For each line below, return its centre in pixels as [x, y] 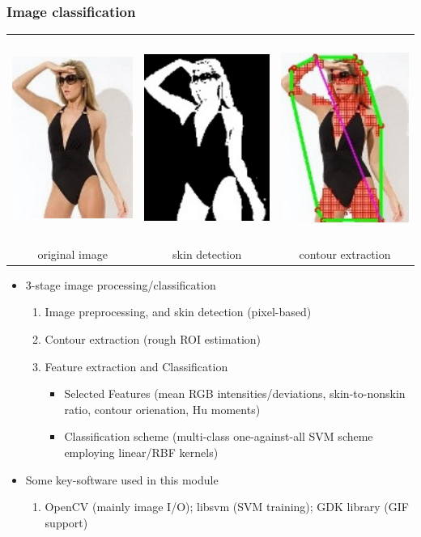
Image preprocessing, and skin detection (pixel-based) [178, 312]
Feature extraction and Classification [136, 366]
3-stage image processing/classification [121, 284]
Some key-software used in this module [122, 479]
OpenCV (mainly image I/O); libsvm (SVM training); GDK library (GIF [227, 507]
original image [72, 254]
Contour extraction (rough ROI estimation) [153, 339]
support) [66, 522]
